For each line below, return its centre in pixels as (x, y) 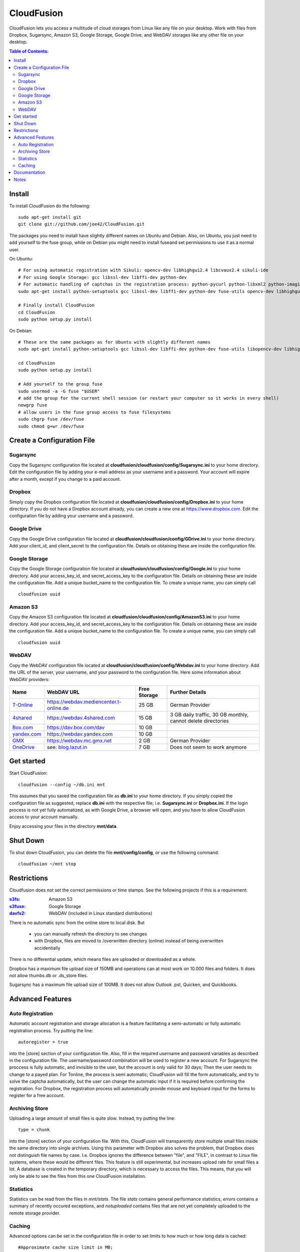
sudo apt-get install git (50, 217)
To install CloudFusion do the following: (50, 206)
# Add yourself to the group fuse (60, 384)
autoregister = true (43, 1042)
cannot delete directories (200, 721)
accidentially (47, 948)
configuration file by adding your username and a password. (71, 516)
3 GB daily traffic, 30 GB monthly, (209, 715)
